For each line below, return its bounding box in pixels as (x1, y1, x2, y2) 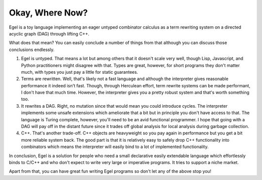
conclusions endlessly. (9, 47, 55, 52)
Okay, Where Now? (9, 7, 88, 18)
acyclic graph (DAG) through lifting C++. (9, 31, 90, 36)
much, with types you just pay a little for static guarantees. (21, 69, 138, 75)
